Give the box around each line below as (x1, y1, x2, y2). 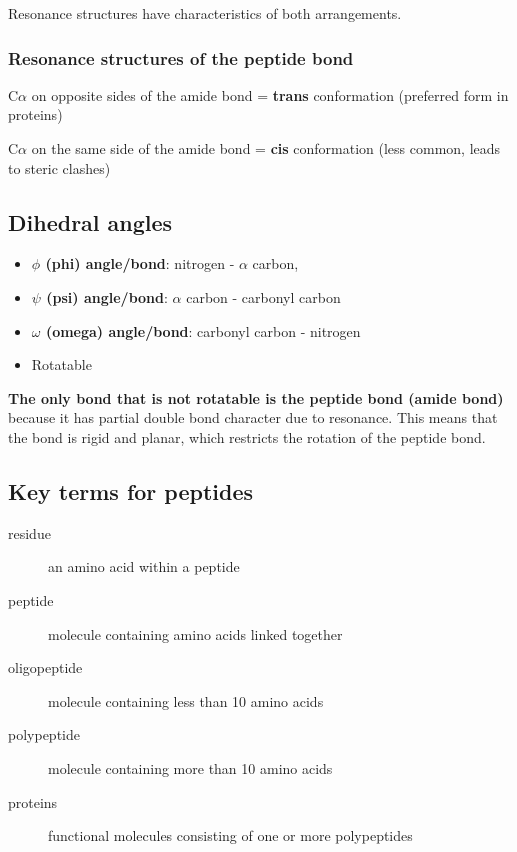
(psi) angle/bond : (46, 286, 168, 307)
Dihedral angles (8, 206, 173, 237)
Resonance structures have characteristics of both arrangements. (8, 3, 402, 23)
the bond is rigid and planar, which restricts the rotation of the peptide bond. (8, 426, 486, 447)
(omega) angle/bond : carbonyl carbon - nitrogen (45, 320, 361, 341)
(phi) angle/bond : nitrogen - (45, 253, 235, 274)
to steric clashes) (8, 157, 111, 178)
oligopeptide (8, 657, 83, 678)
